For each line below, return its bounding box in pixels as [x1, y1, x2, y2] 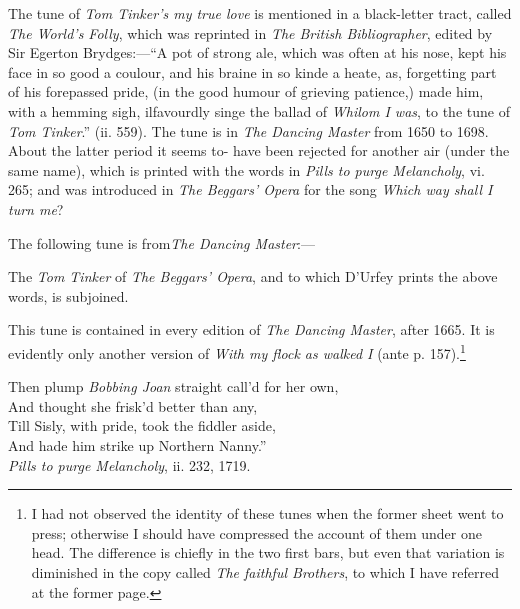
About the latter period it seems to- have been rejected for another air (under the [8, 140, 510, 161]
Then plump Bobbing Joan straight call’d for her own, [8, 376, 339, 397]
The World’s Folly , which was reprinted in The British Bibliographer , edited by [8, 22, 493, 43]
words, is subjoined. [8, 285, 129, 306]
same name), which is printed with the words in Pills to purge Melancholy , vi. [8, 159, 485, 180]
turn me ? [8, 198, 64, 219]
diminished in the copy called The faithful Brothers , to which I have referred [31, 561, 500, 582]
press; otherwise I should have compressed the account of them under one [31, 522, 482, 543]
